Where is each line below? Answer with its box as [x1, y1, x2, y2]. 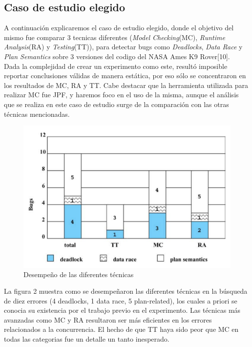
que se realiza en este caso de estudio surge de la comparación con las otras [4, 99, 229, 109]
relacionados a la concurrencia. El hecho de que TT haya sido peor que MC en [4, 324, 239, 334]
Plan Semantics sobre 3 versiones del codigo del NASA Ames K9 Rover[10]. [4, 51, 230, 61]
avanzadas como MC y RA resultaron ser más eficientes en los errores [4, 314, 212, 325]
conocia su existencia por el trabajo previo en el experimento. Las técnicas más [4, 305, 241, 315]
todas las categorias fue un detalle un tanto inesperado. [4, 333, 169, 344]
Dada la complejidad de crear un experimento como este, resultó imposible [4, 61, 228, 71]
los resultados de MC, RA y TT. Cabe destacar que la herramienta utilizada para [4, 80, 249, 90]
